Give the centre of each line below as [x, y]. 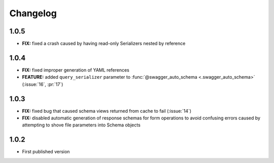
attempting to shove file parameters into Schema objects [81, 125]
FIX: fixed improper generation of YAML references [76, 70]
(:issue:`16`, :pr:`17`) [43, 84]
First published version [46, 152]
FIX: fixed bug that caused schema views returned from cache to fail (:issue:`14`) [107, 111]
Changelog [33, 13]
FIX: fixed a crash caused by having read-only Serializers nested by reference [104, 44]
